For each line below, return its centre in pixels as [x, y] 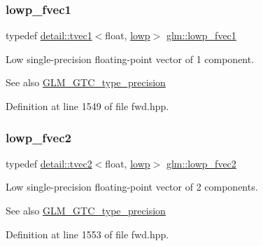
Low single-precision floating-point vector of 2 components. [132, 187]
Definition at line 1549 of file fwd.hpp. [87, 106]
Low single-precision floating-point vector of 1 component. [130, 59]
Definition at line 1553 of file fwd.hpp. [87, 234]
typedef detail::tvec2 [49, 163]
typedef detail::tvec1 [49, 35]
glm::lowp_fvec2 [201, 163]
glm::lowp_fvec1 [201, 35]
